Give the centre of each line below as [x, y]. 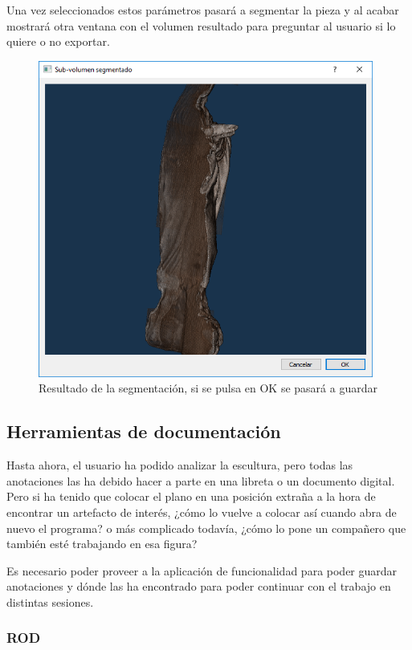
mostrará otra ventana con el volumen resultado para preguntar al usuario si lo [201, 25]
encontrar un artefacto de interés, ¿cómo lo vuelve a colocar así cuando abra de [202, 512]
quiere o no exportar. [58, 41]
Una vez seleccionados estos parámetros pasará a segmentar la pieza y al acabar [203, 10]
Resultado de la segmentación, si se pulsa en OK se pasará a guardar [208, 388]
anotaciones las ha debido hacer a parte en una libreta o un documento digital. [201, 480]
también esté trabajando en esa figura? [102, 544]
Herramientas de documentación [144, 431]
